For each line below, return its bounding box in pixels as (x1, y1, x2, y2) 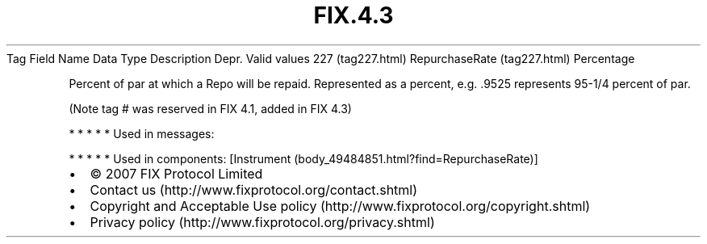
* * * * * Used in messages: (69, 126, 215, 141)
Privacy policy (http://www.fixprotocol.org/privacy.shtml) (90, 213, 435, 230)
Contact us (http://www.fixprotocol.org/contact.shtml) (90, 181, 418, 198)
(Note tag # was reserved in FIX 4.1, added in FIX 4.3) (69, 101, 352, 116)
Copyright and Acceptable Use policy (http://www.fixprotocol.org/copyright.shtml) (90, 197, 591, 214)
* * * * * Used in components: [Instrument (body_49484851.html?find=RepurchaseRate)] (69, 151, 538, 166)
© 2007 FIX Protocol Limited (90, 165, 263, 182)
